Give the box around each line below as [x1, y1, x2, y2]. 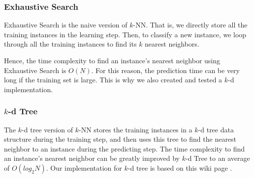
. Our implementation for [46, 162, 122, 173]
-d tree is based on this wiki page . [127, 162, 232, 173]
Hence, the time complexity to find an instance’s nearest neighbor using [4, 55, 221, 65]
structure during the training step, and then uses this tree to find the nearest [4, 134, 237, 144]
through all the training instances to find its [4, 39, 137, 49]
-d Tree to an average [185, 153, 250, 163]
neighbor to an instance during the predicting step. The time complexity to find [4, 143, 245, 153]
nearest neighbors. [145, 39, 199, 49]
